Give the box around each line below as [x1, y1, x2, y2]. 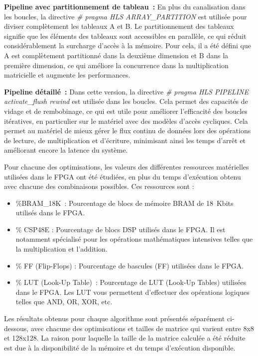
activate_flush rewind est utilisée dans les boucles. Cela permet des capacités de [4, 96, 248, 106]
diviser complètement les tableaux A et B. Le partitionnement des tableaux [4, 21, 234, 31]
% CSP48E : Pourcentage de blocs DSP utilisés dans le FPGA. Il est [15, 224, 226, 234]
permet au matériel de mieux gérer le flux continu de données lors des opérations [4, 125, 251, 136]
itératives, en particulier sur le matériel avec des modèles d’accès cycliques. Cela [4, 115, 248, 126]
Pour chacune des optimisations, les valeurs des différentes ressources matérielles [4, 161, 249, 172]
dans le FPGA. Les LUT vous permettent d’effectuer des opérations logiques [15, 286, 250, 297]
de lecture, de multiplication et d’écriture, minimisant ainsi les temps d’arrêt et [4, 135, 246, 145]
